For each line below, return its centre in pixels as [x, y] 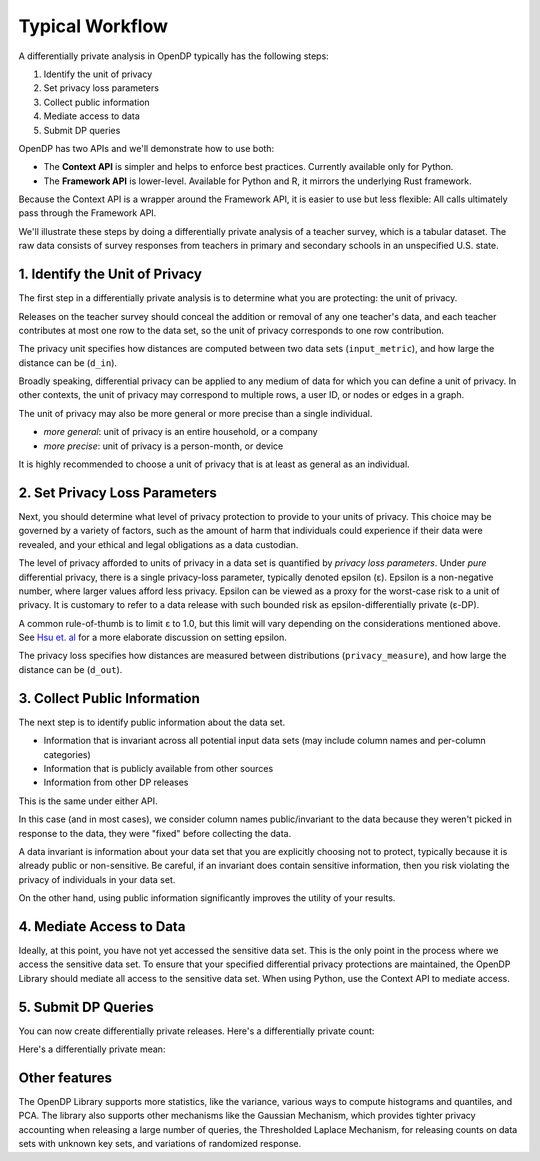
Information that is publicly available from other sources [158, 768]
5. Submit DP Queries [86, 1006]
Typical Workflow [93, 26]
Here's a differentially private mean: [92, 1049]
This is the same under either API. [88, 801]
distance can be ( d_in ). [68, 362]
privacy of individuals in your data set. [97, 879]
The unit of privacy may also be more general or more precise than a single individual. [195, 413]
